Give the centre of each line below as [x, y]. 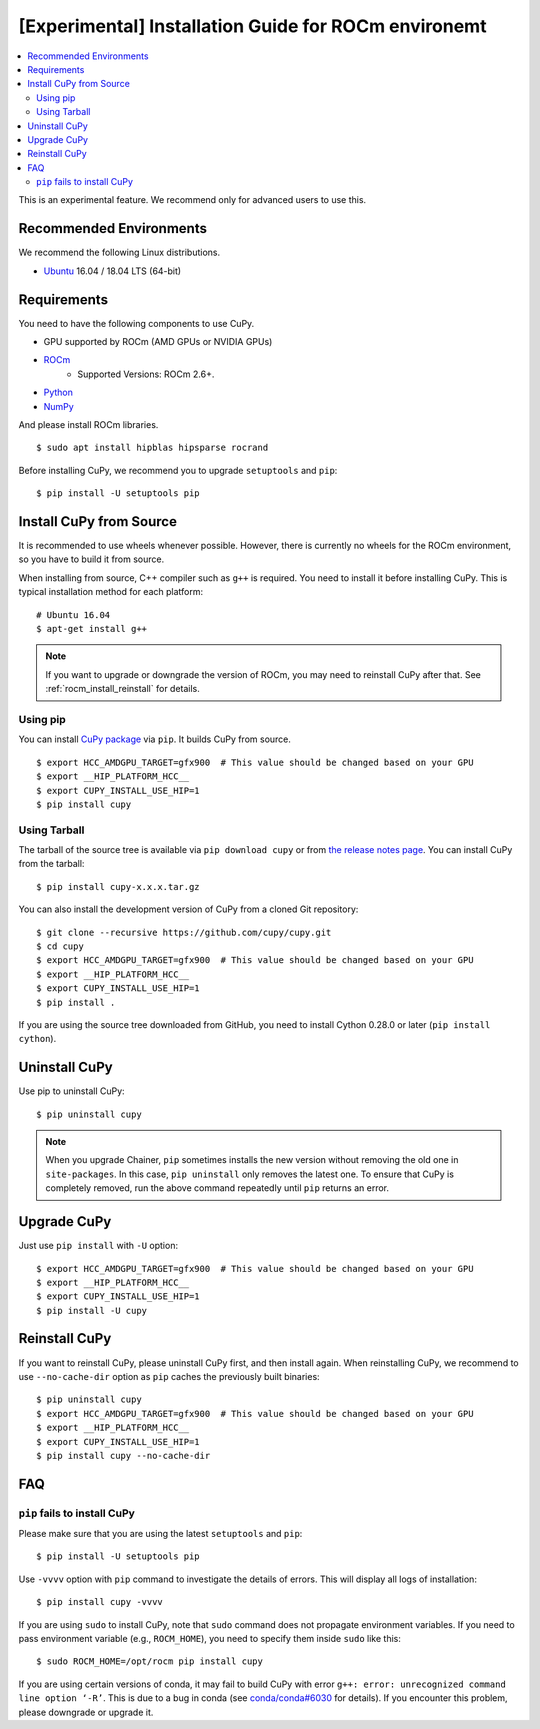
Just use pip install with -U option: [98, 1246]
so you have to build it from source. [91, 559]
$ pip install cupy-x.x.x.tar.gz [118, 886]
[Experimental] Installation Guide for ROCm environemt [252, 26]
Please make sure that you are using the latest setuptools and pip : [160, 1534]
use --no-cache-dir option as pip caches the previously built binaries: [169, 1376]
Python [58, 392]
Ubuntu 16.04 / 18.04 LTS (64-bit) [112, 271]
